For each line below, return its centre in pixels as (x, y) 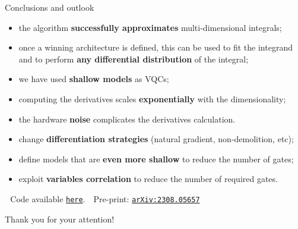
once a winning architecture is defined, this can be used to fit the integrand (156, 47)
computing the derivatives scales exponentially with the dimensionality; (152, 98)
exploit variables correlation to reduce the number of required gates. (148, 179)
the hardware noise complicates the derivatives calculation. (127, 119)
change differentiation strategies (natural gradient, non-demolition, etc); (156, 139)
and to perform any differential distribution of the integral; (134, 59)
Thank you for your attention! (60, 219)
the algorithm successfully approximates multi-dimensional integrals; (150, 27)
